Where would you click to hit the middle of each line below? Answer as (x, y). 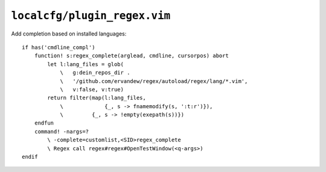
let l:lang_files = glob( (85, 64)
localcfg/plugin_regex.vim (91, 16)
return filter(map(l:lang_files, (97, 98)
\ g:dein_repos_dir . (95, 73)
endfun (44, 123)
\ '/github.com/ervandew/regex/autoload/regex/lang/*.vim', (154, 81)
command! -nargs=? (62, 131)
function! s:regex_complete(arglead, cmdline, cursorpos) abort (131, 56)
